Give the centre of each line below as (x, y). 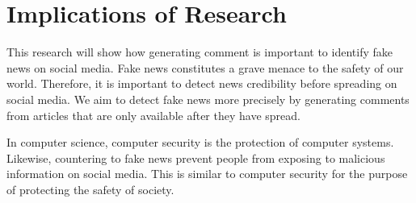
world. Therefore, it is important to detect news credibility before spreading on (202, 83)
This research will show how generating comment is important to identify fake (200, 52)
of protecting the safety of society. (90, 189)
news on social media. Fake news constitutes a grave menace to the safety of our (205, 67)
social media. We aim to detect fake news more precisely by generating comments (208, 99)
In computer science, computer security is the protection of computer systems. (200, 142)
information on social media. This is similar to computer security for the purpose (207, 174)
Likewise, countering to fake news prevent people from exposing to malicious (196, 157)
